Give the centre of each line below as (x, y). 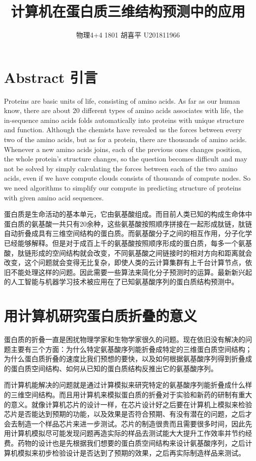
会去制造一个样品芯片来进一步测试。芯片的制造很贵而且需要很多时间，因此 (125, 423)
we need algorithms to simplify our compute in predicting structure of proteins (123, 188)
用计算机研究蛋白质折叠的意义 (101, 316)
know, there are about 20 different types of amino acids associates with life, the (124, 110)
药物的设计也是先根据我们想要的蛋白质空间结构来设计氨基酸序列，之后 (131, 443)
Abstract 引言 (51, 77)
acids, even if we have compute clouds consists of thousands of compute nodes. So (127, 178)
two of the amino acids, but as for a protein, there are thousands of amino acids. (126, 139)
